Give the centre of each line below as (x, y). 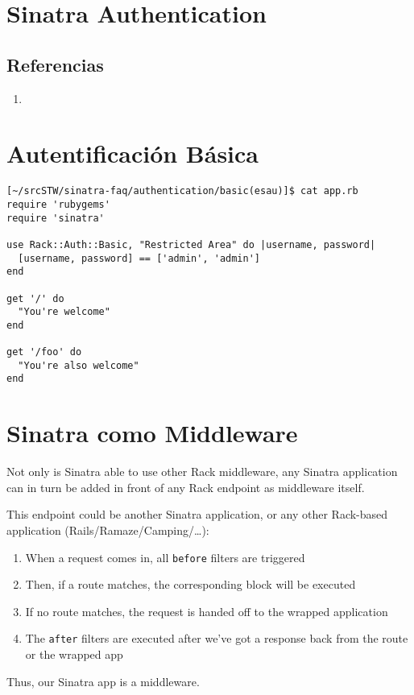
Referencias (55, 64)
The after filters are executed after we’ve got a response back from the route (217, 638)
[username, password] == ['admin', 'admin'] (139, 258)
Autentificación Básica (133, 153)
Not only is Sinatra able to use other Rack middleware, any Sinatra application (202, 472)
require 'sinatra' (56, 218)
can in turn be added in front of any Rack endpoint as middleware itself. (186, 487)
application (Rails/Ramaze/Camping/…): (108, 530)
